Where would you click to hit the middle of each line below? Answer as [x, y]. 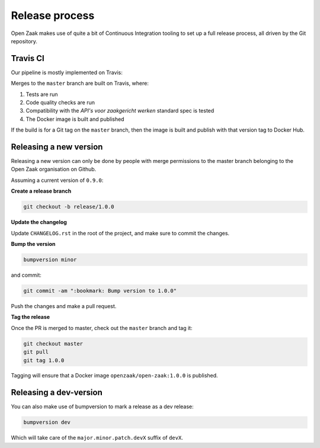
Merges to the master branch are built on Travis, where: [80, 84]
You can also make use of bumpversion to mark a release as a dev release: [102, 407]
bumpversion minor [50, 260]
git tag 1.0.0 [44, 360]
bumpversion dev [47, 423]
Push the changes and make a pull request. [64, 306]
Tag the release [31, 317]
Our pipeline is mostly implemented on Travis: [67, 72]
